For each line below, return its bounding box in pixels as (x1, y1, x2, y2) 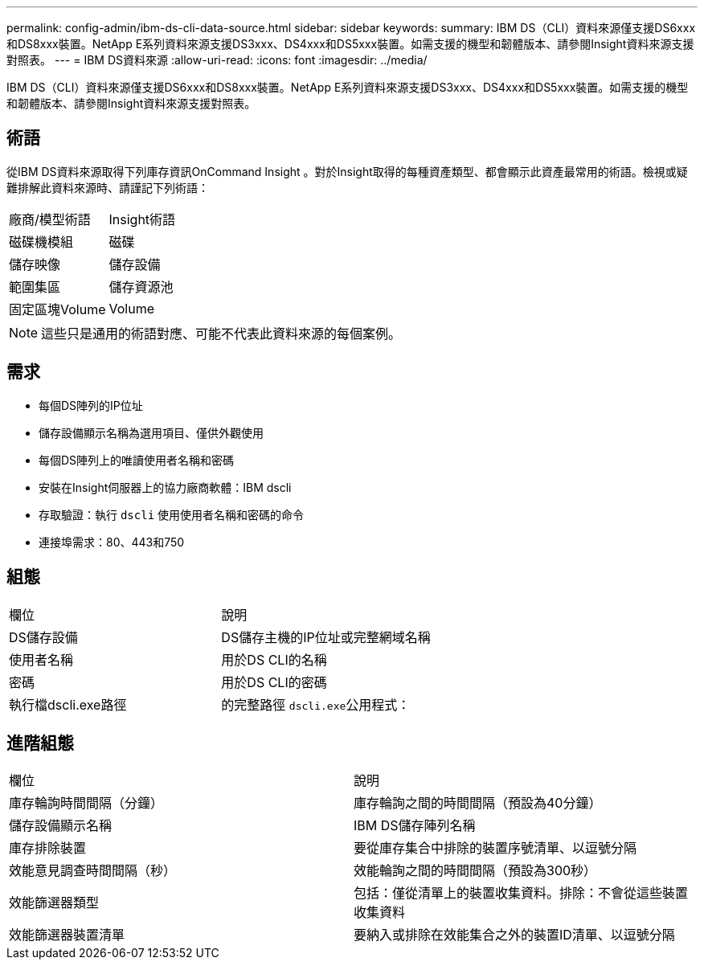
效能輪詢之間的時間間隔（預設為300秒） (354, 862, 597, 879)
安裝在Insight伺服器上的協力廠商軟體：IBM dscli (39, 480, 292, 494)
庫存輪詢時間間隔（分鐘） (9, 795, 164, 812)
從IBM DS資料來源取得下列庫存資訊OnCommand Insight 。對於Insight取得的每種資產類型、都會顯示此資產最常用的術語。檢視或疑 (6, 164, 688, 178)
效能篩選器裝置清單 (9, 927, 125, 943)
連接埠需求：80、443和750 (39, 534, 185, 549)
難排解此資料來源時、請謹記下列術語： (6, 180, 209, 194)
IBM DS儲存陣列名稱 (354, 817, 476, 834)
